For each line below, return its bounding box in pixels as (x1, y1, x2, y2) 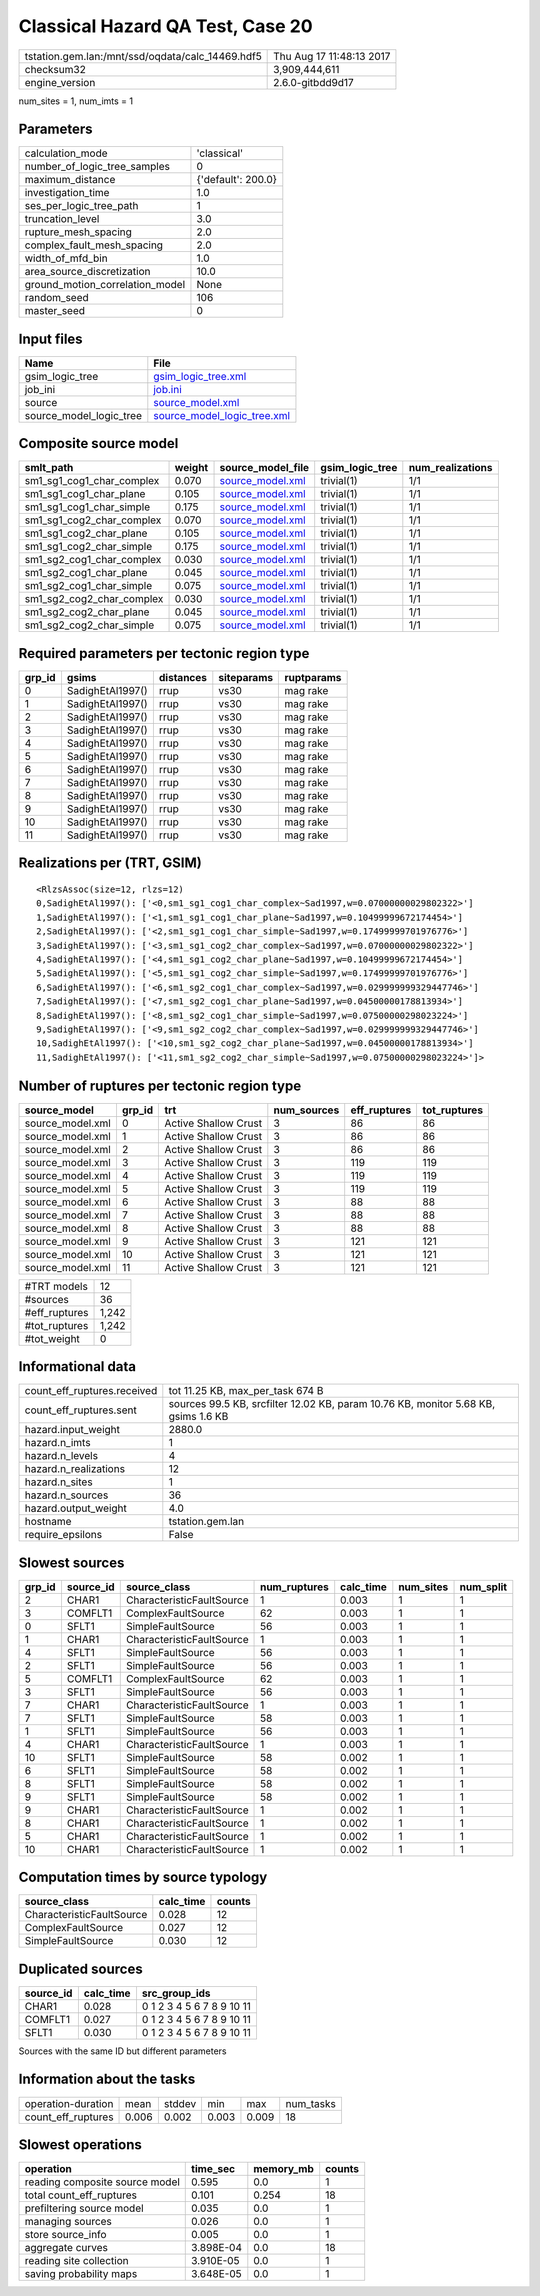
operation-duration (24, 2096, 114, 2110)
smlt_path (24, 461, 74, 475)
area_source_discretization (24, 265, 151, 279)
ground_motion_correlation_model (24, 278, 186, 292)
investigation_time (24, 186, 110, 200)
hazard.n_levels (24, 1449, 99, 1463)
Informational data (18, 1358, 137, 1375)
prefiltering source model (24, 2201, 144, 2215)
